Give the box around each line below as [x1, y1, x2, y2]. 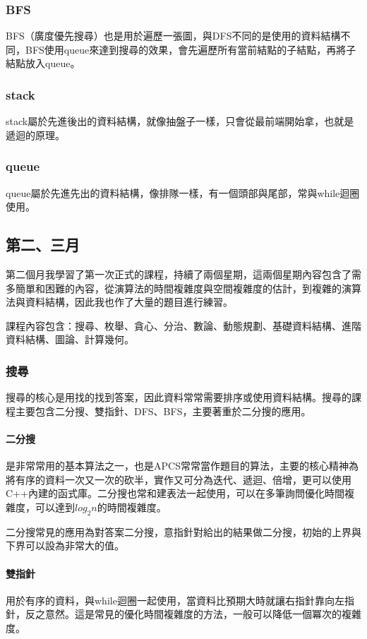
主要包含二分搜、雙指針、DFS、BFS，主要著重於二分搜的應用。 [15, 403, 311, 418]
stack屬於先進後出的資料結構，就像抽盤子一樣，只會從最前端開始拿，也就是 [6, 114, 354, 129]
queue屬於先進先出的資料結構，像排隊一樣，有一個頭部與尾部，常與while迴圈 [6, 185, 360, 200]
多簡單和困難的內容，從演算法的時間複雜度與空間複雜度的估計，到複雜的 [6, 280, 342, 295]
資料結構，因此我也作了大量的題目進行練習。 [25, 294, 233, 309]
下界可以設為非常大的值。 [6, 538, 124, 553]
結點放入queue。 [6, 56, 80, 71]
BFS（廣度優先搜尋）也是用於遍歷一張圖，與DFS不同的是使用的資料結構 [6, 28, 341, 43]
